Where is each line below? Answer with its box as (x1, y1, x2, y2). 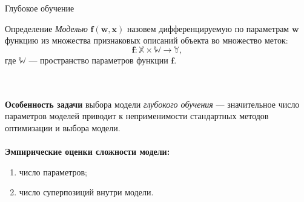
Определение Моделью (5, 22, 88, 34)
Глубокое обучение (5, 2, 74, 14)
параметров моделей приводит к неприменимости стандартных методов (5, 109, 269, 122)
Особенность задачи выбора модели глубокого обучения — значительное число (5, 97, 300, 110)
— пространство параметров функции (28, 53, 168, 66)
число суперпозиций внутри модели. (19, 186, 154, 198)
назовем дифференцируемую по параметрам (127, 22, 289, 34)
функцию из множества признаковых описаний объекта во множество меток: (5, 34, 288, 47)
